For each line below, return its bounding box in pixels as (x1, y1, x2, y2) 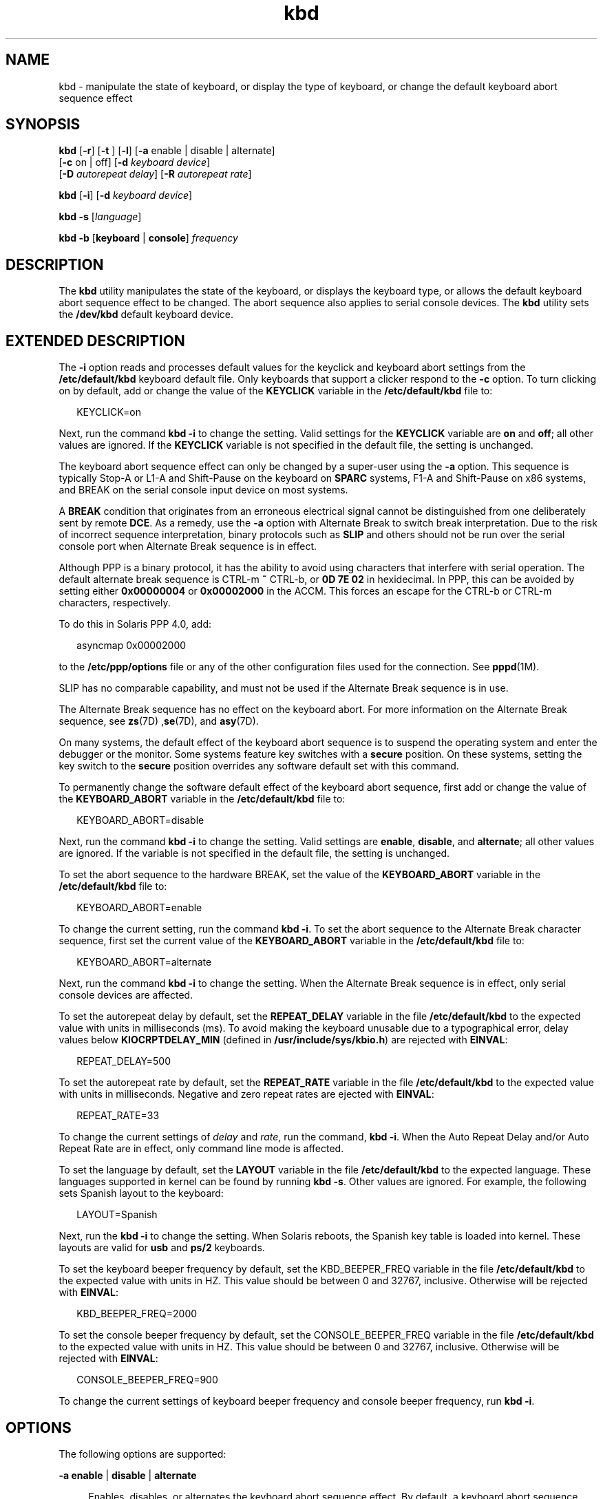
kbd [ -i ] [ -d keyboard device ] (59, 189, 193, 202)
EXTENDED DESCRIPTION (6, 332, 185, 350)
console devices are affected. (59, 989, 193, 1001)
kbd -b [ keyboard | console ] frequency (59, 232, 238, 244)
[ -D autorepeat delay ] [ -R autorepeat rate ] (59, 168, 252, 180)
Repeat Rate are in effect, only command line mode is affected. (59, 1142, 344, 1155)
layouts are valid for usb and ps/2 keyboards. (59, 1242, 265, 1254)
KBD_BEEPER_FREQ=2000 (76, 1308, 198, 1320)
